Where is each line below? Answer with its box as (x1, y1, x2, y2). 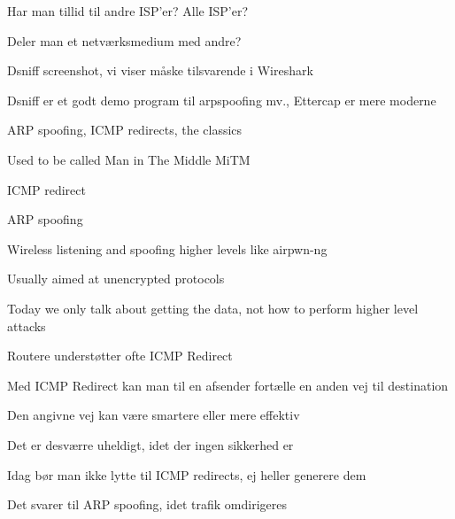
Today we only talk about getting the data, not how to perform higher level (7, 298, 419, 317)
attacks (7, 316, 46, 335)
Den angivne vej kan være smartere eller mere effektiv (7, 406, 300, 424)
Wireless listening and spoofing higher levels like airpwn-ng (7, 239, 328, 258)
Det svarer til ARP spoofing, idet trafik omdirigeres (7, 495, 288, 514)
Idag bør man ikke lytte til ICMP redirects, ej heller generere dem (7, 465, 366, 484)
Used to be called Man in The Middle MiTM (7, 150, 251, 168)
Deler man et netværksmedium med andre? (7, 31, 242, 50)
